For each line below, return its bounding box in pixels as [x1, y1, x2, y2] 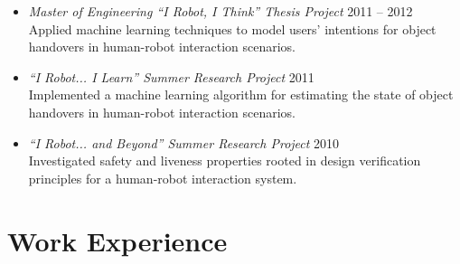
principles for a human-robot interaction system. [28, 168, 297, 187]
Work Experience [7, 222, 228, 259]
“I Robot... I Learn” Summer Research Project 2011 [28, 67, 314, 86]
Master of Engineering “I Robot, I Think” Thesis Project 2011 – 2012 [28, 2, 413, 20]
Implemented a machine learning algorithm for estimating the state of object [28, 85, 454, 104]
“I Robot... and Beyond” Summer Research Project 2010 [28, 133, 340, 152]
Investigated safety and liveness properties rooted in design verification [28, 151, 421, 170]
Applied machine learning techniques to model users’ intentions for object [28, 19, 437, 38]
